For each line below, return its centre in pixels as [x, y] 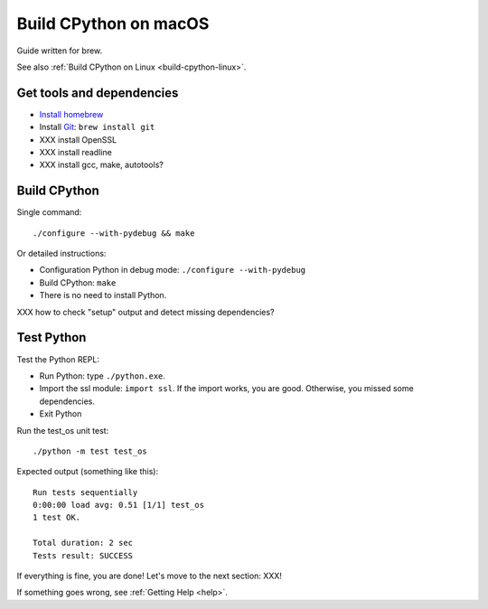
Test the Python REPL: [58, 359]
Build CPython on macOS [113, 23]
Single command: [49, 212]
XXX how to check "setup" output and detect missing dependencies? [145, 312]
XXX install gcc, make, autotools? [102, 165]
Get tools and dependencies [98, 93]
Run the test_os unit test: [63, 430]
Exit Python [61, 414]
